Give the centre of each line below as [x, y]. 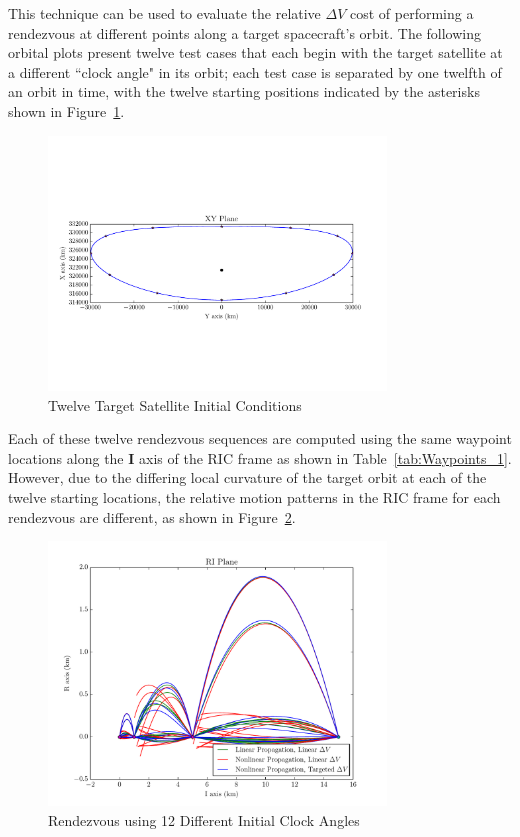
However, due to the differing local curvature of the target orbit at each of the [247, 477]
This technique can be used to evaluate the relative [164, 13]
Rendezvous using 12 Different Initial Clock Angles [204, 819]
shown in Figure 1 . [66, 110]
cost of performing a [412, 13]
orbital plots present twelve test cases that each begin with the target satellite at [255, 52]
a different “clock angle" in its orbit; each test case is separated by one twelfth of [255, 71]
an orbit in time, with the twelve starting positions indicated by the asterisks [244, 91]
